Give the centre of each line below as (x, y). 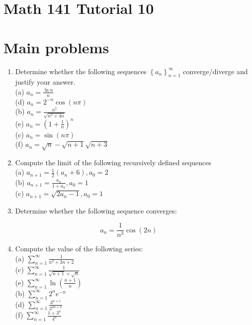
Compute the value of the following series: (79, 249)
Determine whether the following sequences (81, 71)
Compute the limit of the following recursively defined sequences (113, 162)
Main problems (56, 47)
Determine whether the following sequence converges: (96, 210)
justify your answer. (45, 82)
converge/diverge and (215, 71)
